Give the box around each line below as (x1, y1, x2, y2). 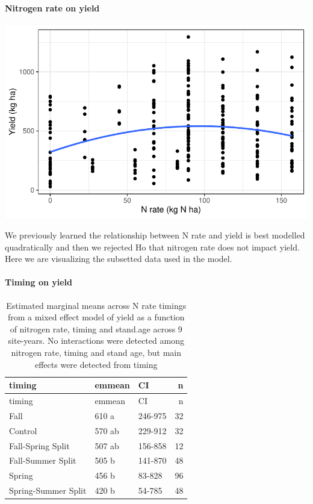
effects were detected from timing (34, 358, 158, 370)
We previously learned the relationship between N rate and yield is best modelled (5, 229, 305, 241)
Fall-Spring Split (9, 439, 70, 452)
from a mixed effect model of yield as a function (7, 311, 185, 323)
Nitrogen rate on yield (5, 1, 100, 14)
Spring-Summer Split (9, 484, 87, 497)
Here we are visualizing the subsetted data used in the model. (5, 252, 232, 265)
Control (9, 424, 37, 437)
